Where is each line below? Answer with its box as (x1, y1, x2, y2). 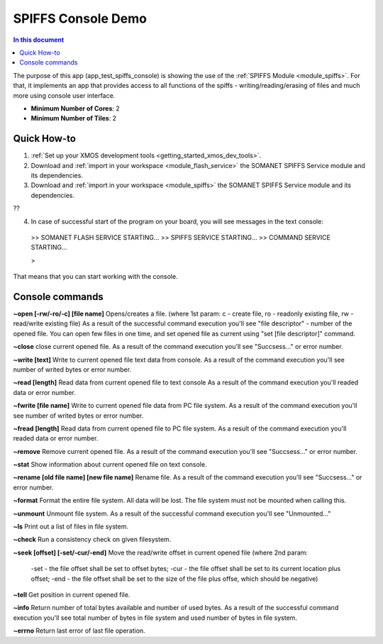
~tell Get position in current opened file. (13, 590, 131, 599)
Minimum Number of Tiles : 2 (30, 114, 117, 123)
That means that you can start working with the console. (13, 272, 178, 281)
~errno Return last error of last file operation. (13, 626, 145, 635)
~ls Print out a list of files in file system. (13, 522, 129, 531)
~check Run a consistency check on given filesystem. (13, 535, 172, 544)
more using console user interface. (13, 91, 116, 99)
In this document (13, 35, 65, 44)
